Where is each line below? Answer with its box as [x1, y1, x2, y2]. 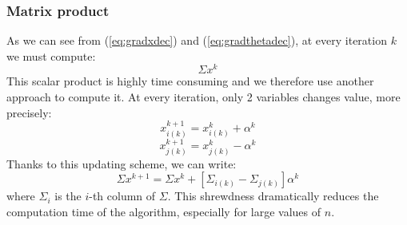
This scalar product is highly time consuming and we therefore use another [6, 73, 374, 89]
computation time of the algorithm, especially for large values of [6, 203, 321, 220]
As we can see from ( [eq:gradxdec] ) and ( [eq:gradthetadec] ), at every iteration [6, 32, 387, 49]
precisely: [6, 104, 52, 120]
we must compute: [6, 47, 96, 64]
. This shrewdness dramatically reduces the [167, 187, 379, 204]
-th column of [89, 187, 156, 204]
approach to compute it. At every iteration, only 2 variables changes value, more [6, 89, 401, 105]
